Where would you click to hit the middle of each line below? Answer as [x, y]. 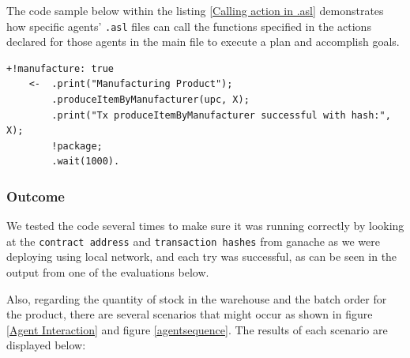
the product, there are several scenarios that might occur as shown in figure [190, 314]
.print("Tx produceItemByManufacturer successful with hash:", [221, 115]
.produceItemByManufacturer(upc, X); [150, 100]
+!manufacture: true [60, 68]
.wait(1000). [86, 162]
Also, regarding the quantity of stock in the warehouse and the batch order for [197, 298]
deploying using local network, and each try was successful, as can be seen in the [202, 256]
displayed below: [46, 345]
